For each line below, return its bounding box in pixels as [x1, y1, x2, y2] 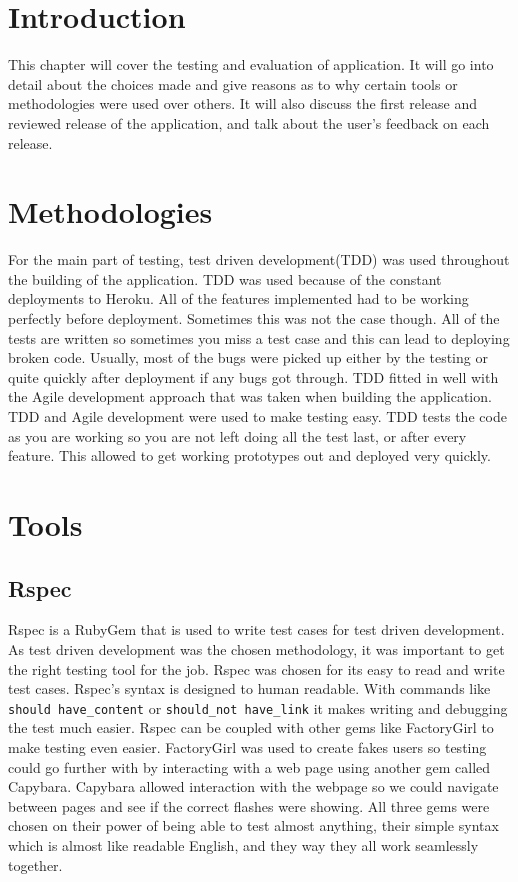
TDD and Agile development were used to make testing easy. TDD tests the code [8, 405, 507, 426]
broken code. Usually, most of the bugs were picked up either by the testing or [8, 347, 488, 368]
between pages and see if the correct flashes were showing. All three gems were [8, 795, 490, 816]
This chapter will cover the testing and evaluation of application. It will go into [8, 54, 494, 75]
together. [8, 854, 63, 875]
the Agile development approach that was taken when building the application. [8, 386, 492, 407]
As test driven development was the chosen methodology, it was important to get [8, 638, 505, 659]
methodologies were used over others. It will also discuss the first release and [8, 93, 478, 114]
